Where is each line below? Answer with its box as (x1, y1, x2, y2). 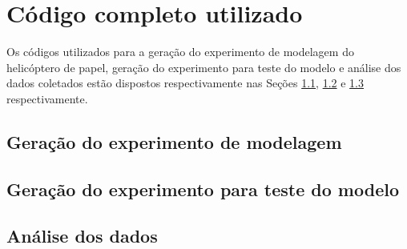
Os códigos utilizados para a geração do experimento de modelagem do (6, 43, 354, 60)
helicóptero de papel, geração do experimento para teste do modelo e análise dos (6, 58, 401, 75)
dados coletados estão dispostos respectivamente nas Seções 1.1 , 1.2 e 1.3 (6, 74, 364, 91)
